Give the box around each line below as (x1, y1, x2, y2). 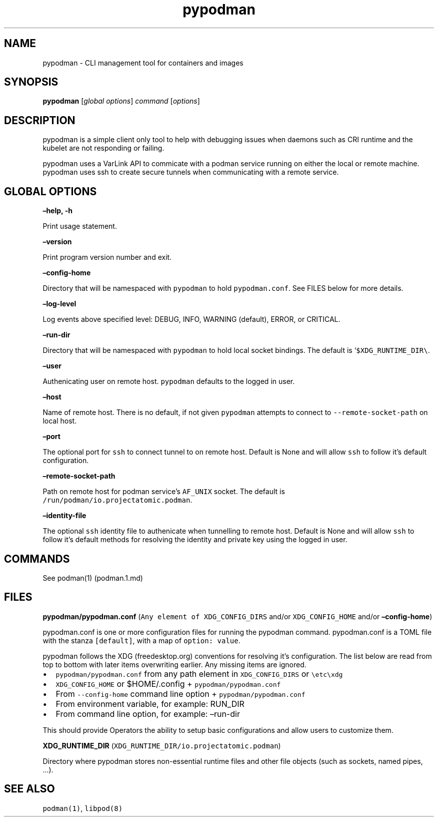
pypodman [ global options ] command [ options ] (42, 97, 200, 106)
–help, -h (42, 206, 72, 215)
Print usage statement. (42, 222, 117, 231)
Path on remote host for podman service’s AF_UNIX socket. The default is (42, 487, 285, 496)
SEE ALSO (4, 782, 55, 795)
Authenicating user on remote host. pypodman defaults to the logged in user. (42, 377, 295, 386)
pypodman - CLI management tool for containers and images (42, 58, 243, 67)
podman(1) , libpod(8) (42, 803, 123, 812)
